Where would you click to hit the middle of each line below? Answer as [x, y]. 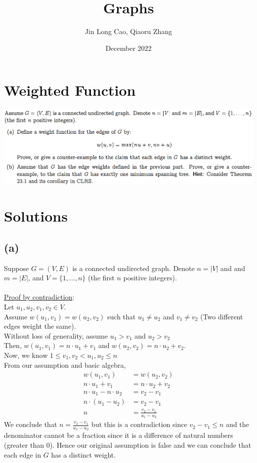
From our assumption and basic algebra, [65, 365]
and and [233, 268]
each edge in [23, 454]
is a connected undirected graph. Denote [133, 268]
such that [122, 316]
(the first [101, 278]
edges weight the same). [40, 326]
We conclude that [31, 424]
